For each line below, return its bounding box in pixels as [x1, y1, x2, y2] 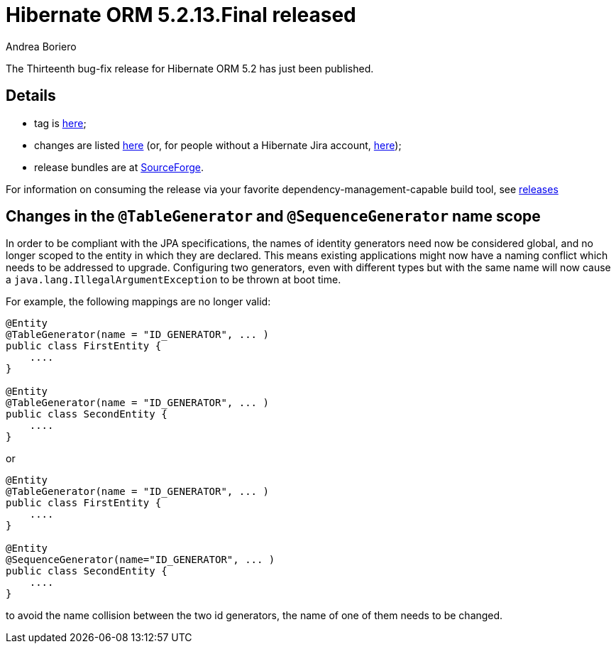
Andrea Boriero [6, 40, 77, 53]
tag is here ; [34, 116, 87, 129]
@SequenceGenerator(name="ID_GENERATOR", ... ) [6, 554, 275, 566]
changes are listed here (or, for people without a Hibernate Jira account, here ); [34, 138, 402, 151]
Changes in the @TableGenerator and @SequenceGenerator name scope [6, 207, 541, 226]
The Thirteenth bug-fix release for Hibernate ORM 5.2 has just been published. [6, 62, 374, 75]
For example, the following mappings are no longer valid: [6, 295, 271, 308]
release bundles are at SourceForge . [34, 160, 204, 173]
